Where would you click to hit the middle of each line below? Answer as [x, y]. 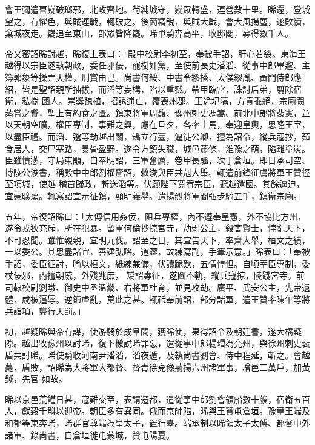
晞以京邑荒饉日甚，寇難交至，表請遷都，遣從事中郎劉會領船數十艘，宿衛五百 [157, 399]
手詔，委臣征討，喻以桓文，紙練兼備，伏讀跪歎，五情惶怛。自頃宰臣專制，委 [157, 263]
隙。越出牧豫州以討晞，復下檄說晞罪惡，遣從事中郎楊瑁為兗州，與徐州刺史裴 [157, 343]
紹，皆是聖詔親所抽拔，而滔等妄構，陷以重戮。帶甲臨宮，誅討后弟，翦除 [149, 89]
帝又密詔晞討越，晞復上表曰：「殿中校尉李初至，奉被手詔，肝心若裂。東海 [151, 53]
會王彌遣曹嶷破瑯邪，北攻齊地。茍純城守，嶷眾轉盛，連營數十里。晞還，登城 [157, 9]
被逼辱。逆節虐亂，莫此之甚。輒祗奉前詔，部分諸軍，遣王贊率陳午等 [166, 299]
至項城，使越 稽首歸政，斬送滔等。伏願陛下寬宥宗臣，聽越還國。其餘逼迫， [155, 184]
